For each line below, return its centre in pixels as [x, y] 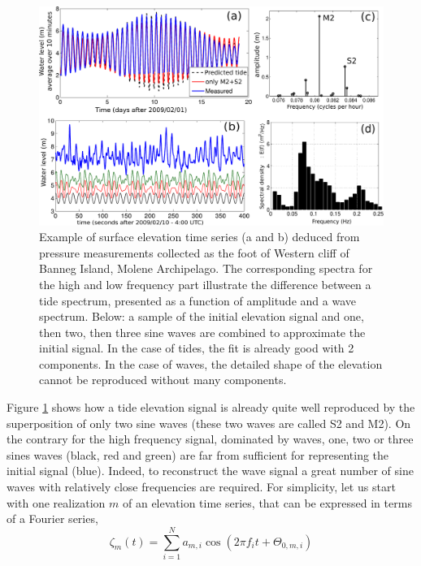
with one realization [56, 502]
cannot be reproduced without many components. [163, 380]
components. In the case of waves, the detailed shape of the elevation [211, 363]
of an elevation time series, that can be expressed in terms [267, 502]
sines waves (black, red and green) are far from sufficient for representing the [198, 454]
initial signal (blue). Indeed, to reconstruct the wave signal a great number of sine [210, 471]
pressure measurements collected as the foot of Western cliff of [194, 252]
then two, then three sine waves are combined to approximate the [202, 332]
